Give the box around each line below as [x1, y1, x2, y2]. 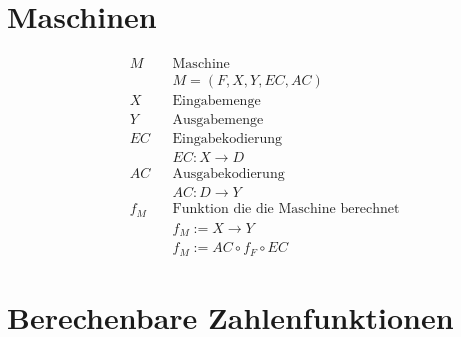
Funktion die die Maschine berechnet [172, 202, 400, 217]
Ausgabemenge [172, 113, 264, 128]
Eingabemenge [172, 94, 261, 109]
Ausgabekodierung [172, 167, 285, 182]
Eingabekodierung [172, 132, 283, 147]
